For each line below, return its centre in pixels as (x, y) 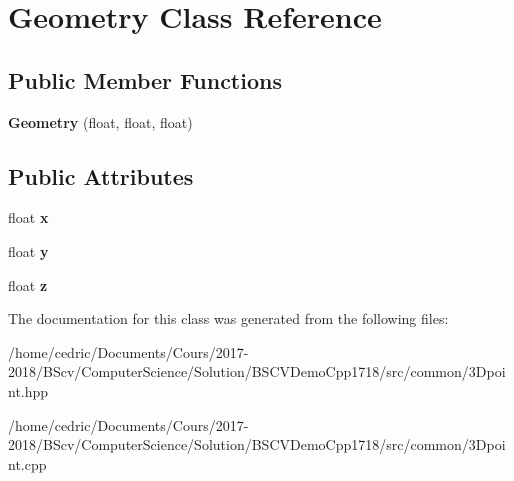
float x (28, 217)
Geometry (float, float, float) (100, 121)
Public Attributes (101, 175)
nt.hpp (28, 390)
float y (28, 250)
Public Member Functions (145, 79)
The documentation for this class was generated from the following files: (228, 318)
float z (28, 284)
